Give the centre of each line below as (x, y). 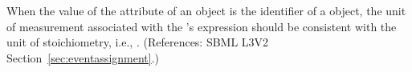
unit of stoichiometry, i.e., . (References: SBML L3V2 (138, 42)
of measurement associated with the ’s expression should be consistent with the (202, 26)
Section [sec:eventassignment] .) (83, 57)
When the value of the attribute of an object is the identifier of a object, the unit (206, 10)
